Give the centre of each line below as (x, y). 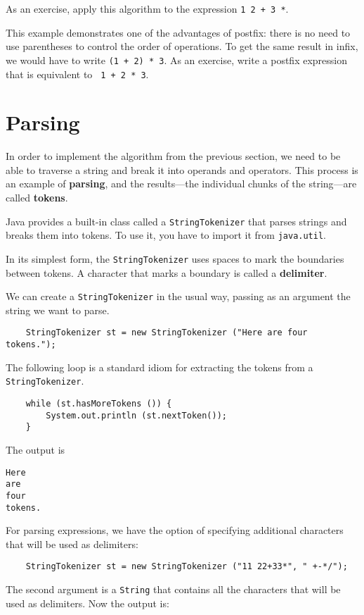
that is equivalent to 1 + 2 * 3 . (77, 74)
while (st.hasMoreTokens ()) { (99, 404)
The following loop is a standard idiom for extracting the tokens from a (160, 367)
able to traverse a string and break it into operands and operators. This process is (182, 169)
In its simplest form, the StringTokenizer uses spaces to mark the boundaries (175, 258)
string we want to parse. (58, 310)
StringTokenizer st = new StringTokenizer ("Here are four (167, 333)
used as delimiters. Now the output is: (87, 603)
